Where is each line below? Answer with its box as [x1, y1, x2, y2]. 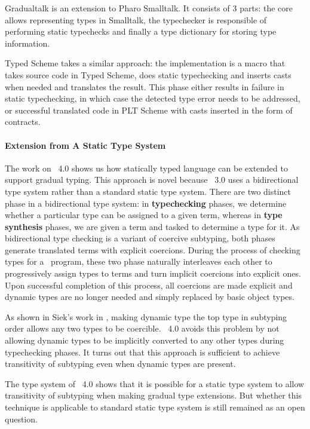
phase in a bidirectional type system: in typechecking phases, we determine [5, 197, 287, 209]
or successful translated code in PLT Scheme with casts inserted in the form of [5, 103, 293, 116]
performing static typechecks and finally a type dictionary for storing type [5, 25, 277, 38]
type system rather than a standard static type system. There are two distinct [5, 185, 291, 197]
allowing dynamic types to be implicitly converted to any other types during [5, 334, 284, 347]
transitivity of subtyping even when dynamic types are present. [5, 357, 236, 370]
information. [5, 36, 50, 49]
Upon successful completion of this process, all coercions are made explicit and [5, 278, 293, 291]
